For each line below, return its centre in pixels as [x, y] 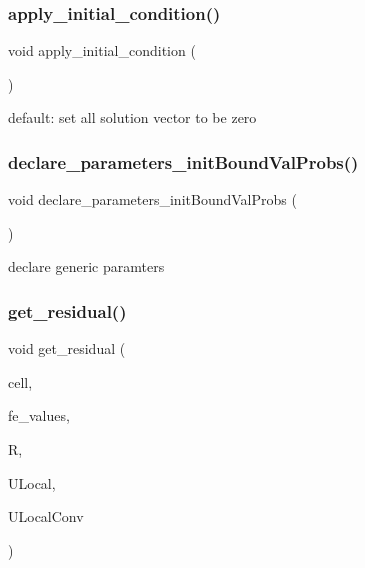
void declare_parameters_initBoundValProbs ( [152, 199]
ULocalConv [46, 516]
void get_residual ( [67, 348]
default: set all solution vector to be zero [132, 117]
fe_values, [39, 415]
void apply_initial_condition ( [102, 50]
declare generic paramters [86, 266]
